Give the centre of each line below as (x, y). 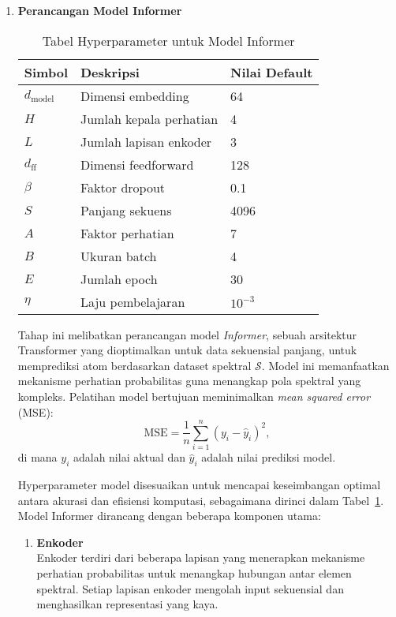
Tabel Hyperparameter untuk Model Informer (168, 40)
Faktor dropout (123, 187)
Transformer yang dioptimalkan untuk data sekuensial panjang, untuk (187, 350)
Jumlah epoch (119, 279)
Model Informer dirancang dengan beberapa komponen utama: (169, 516)
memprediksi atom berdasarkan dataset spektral (134, 365)
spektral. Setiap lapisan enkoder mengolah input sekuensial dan (190, 588)
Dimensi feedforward (137, 164)
